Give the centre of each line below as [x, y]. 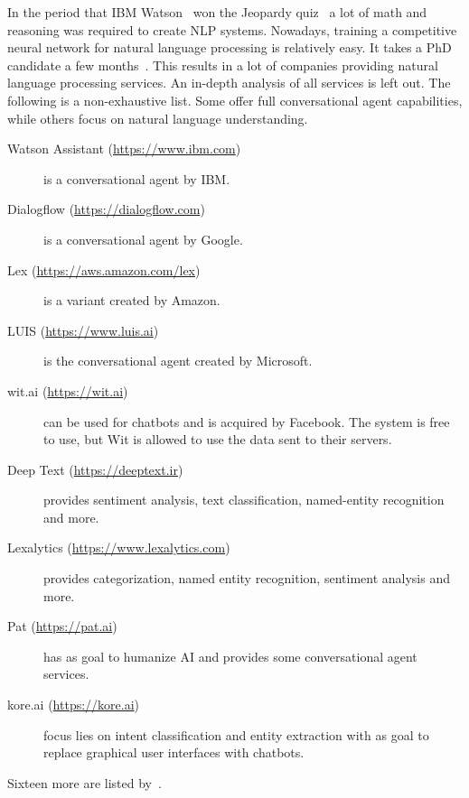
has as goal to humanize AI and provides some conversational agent [230, 656]
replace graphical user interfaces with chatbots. [174, 752]
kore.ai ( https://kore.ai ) [74, 705]
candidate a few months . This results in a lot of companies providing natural [223, 65]
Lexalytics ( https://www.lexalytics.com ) [119, 547]
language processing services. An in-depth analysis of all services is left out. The [229, 83]
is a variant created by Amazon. [132, 300]
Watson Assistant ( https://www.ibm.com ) [124, 148]
